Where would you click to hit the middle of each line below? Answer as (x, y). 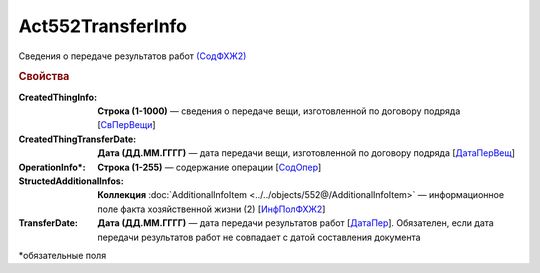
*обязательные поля (62, 255)
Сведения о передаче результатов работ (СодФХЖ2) (132, 56)
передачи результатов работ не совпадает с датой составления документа (259, 237)
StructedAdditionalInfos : (71, 181)
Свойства (44, 77)
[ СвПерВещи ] (126, 125)
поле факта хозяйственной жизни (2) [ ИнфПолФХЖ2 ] (211, 209)
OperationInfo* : (52, 167)
